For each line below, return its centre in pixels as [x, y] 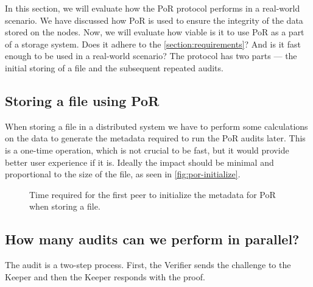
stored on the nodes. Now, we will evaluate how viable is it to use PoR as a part [155, 32]
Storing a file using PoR [82, 100]
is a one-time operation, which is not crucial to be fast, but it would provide [147, 150]
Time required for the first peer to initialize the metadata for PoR [153, 194]
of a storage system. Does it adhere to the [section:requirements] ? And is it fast [153, 44]
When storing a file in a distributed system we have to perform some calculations [156, 126]
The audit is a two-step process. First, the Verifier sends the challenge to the [148, 265]
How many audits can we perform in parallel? [152, 239]
